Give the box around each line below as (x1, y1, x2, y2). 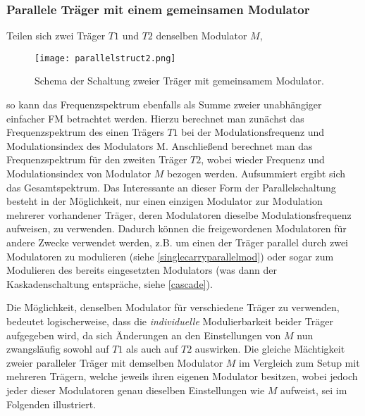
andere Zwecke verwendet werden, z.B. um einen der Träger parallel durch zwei (6, 235, 348, 249)
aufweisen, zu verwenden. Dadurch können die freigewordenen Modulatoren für (6, 221, 347, 236)
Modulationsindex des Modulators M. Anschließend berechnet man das (6, 138, 313, 153)
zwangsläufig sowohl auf (6, 341, 109, 356)
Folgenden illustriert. (6, 396, 97, 411)
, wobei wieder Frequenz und (201, 152, 325, 167)
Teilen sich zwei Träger (6, 28, 106, 43)
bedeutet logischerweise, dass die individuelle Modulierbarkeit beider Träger (6, 313, 333, 328)
